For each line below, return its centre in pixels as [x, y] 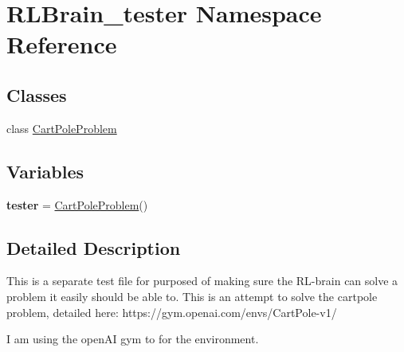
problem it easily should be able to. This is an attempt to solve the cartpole [192, 296]
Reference [62, 44]
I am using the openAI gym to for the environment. [133, 339]
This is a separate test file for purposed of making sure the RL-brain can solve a [202, 281]
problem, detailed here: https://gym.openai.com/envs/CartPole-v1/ [172, 312]
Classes [37, 94]
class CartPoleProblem [62, 128]
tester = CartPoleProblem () [77, 204]
